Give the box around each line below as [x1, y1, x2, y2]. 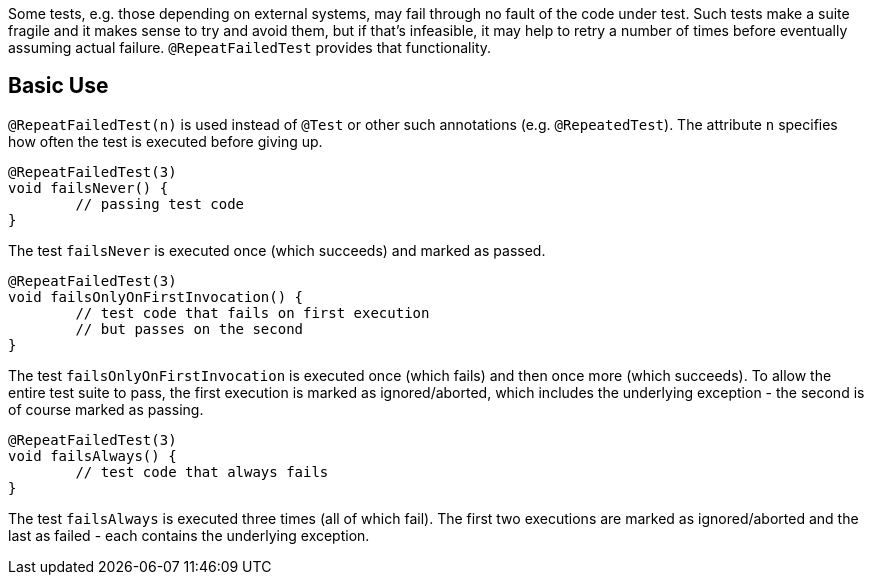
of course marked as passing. [8, 400, 204, 418]
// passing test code [75, 195, 245, 212]
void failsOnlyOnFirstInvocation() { [8, 288, 304, 305]
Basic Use [8, 73, 109, 99]
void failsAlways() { [8, 447, 177, 464]
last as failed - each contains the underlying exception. [8, 526, 370, 544]
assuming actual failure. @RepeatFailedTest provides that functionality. [8, 39, 492, 56]
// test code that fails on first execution [75, 304, 430, 321]
